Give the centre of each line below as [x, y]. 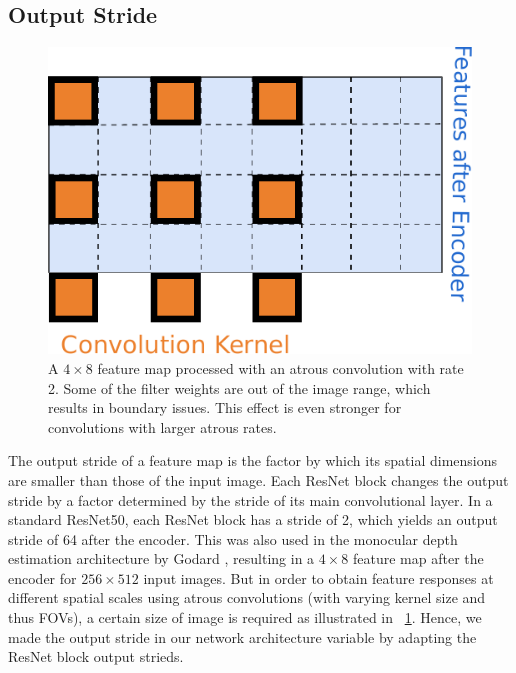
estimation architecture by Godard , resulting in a [161, 558]
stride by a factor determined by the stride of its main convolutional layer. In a [250, 499]
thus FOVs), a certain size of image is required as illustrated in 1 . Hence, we [245, 617]
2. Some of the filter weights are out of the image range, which [239, 387]
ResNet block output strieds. [96, 656]
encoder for [42, 577]
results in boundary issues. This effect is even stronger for [225, 407]
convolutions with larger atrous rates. [162, 426]
